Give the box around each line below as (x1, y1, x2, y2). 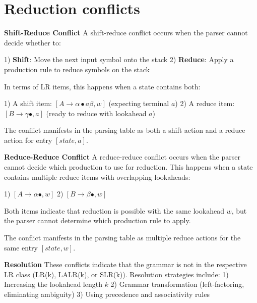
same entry (4, 242, 38, 252)
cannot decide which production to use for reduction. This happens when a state (4, 162, 253, 172)
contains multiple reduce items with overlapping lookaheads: (4, 171, 190, 182)
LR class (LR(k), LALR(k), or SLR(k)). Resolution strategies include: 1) (4, 269, 229, 279)
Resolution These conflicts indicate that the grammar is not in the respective (4, 259, 247, 270)
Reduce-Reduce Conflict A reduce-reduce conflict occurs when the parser (4, 151, 240, 162)
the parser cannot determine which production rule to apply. (4, 215, 191, 226)
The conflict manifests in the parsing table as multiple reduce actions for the (4, 232, 241, 243)
